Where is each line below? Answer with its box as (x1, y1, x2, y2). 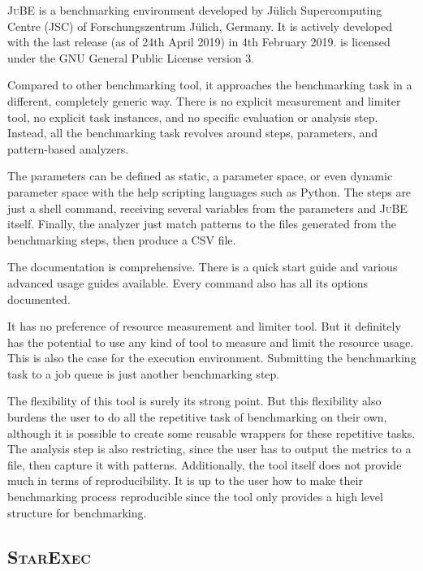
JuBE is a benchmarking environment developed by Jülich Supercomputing (7, 2, 382, 18)
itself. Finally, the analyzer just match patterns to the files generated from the (7, 215, 396, 232)
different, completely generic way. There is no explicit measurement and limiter (7, 92, 401, 109)
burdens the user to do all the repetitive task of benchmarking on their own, (7, 409, 387, 426)
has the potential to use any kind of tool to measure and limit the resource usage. (7, 333, 414, 350)
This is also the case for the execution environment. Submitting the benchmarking (7, 349, 417, 366)
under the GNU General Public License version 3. (7, 49, 255, 66)
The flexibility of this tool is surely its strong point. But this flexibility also (7, 392, 382, 409)
